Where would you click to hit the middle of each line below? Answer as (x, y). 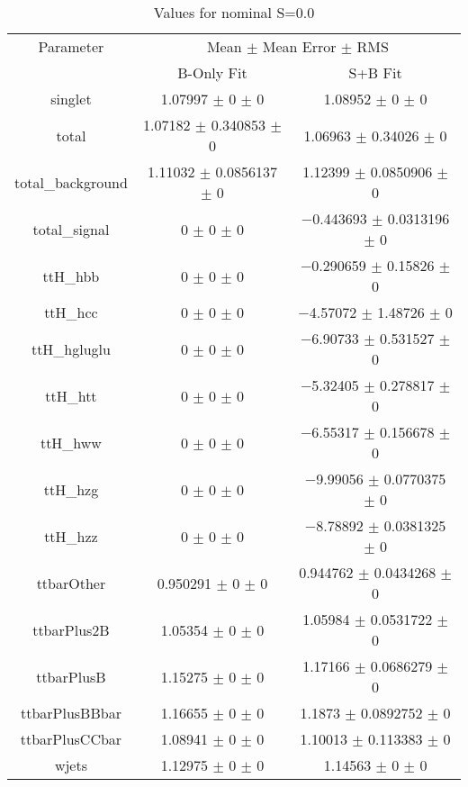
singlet (71, 99)
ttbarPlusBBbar (71, 713)
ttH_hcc (71, 312)
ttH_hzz (71, 536)
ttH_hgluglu (71, 348)
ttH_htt (71, 395)
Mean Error (299, 46)
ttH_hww (71, 442)
